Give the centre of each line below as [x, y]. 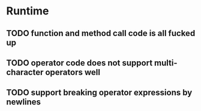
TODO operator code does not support [79, 63]
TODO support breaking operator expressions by [99, 93]
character [25, 72]
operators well [73, 72]
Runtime [28, 11]
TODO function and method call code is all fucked [101, 33]
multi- [166, 63]
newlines [23, 102]
